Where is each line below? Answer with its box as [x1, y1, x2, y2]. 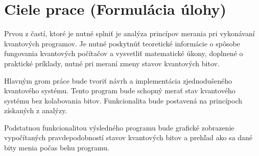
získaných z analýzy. [4, 105, 67, 116]
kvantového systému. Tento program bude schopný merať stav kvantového [4, 85, 236, 96]
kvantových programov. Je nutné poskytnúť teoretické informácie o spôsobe [4, 38, 240, 48]
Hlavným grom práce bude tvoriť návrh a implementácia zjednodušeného [4, 75, 232, 86]
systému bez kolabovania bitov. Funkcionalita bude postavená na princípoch [4, 95, 243, 106]
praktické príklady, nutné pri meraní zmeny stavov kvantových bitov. [4, 58, 220, 68]
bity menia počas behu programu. [4, 142, 109, 153]
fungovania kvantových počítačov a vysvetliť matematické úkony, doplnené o [4, 48, 243, 59]
